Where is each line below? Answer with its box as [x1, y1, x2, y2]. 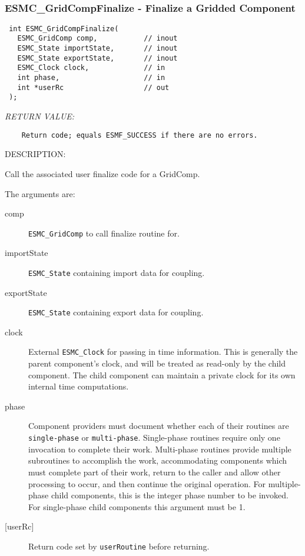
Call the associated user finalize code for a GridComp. [5, 167, 200, 179]
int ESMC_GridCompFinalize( [9, 24, 119, 33]
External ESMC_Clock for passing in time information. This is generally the [28, 345, 298, 358]
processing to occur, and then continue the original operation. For [28, 477, 266, 490]
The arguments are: [5, 187, 75, 199]
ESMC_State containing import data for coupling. [28, 266, 205, 278]
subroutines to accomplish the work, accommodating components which [28, 454, 287, 467]
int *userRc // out [17, 83, 170, 92]
